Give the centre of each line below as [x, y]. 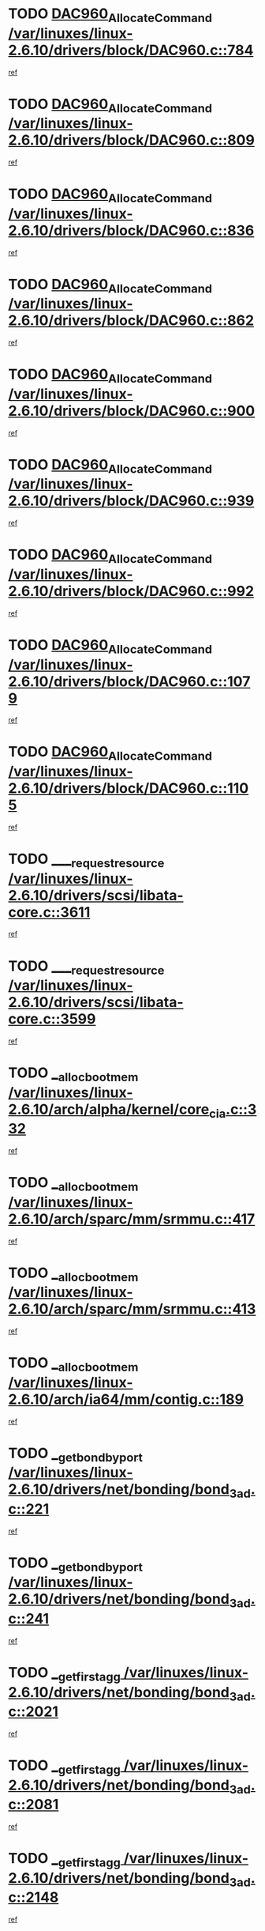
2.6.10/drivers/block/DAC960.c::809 [131, 140]
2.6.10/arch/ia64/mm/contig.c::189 [126, 1399]
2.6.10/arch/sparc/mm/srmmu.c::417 [132, 1219]
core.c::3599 [52, 1019]
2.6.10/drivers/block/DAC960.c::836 [131, 230]
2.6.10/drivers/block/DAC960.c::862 [131, 321]
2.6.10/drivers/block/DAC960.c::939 [131, 501]
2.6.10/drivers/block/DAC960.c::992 [131, 591]
